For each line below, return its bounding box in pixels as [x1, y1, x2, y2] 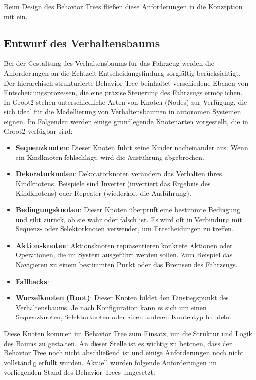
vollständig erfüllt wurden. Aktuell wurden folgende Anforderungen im [4, 357, 217, 367]
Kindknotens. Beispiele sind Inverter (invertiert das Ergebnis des [15, 178, 211, 188]
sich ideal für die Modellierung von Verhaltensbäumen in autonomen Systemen [4, 106, 241, 117]
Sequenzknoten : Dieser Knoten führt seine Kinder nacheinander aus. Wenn [15, 142, 248, 153]
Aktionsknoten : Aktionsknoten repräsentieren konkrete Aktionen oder [15, 240, 233, 250]
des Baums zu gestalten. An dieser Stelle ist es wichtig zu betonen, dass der [4, 338, 232, 348]
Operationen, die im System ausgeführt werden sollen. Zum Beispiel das [15, 250, 233, 260]
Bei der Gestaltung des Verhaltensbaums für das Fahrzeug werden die [4, 58, 214, 68]
